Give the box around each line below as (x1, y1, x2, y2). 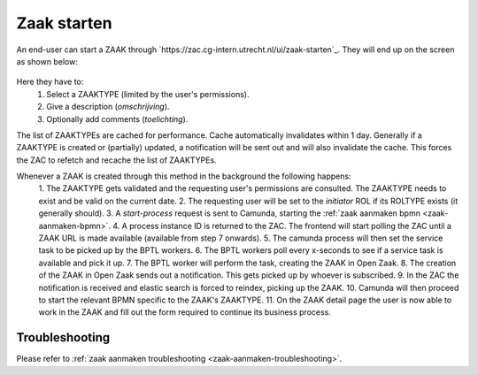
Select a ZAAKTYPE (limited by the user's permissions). (46, 88, 250, 99)
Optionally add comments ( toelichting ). (46, 113, 189, 124)
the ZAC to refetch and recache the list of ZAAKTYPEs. (16, 155, 217, 165)
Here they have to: (16, 76, 84, 88)
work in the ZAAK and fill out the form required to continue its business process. (38, 307, 332, 318)
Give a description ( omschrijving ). (46, 102, 170, 112)
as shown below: (16, 56, 79, 66)
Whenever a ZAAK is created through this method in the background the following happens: (16, 171, 351, 181)
